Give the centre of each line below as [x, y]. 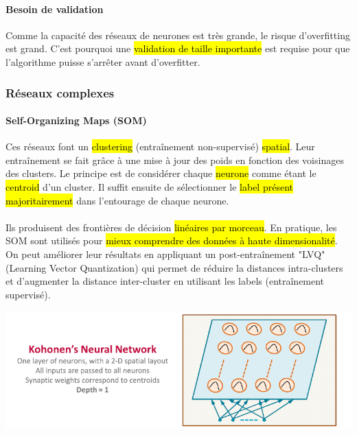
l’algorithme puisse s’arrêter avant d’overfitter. [103, 61]
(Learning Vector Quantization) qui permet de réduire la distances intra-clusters [174, 267]
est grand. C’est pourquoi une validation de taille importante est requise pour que [178, 48]
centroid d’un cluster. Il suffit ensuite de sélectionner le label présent [149, 187]
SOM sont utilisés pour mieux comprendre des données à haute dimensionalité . [172, 240]
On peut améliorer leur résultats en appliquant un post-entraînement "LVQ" [165, 254]
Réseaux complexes [60, 92]
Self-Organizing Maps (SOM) [76, 120]
